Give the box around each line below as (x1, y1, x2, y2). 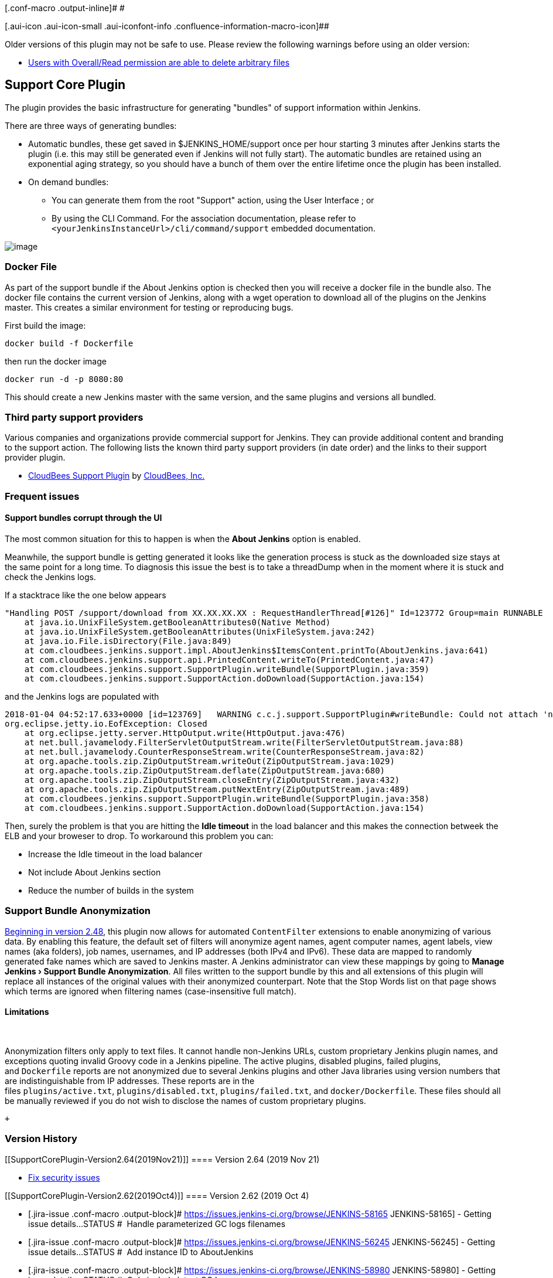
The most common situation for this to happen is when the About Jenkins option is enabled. (5, 533, 361, 544)
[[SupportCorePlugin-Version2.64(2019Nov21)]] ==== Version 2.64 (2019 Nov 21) (5, 1154, 320, 1164)
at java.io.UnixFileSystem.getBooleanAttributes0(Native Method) (24, 617, 331, 627)
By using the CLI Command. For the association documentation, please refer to (52, 213, 356, 223)
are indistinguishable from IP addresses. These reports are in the (5, 1075, 255, 1086)
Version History (5, 1133, 77, 1145)
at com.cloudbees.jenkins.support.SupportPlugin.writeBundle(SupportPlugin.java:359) (24, 664, 429, 674)
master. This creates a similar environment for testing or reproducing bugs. (5, 302, 293, 312)
